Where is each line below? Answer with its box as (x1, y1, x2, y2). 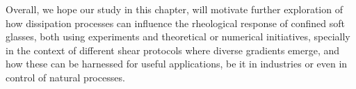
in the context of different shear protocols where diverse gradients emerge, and (6, 42, 340, 57)
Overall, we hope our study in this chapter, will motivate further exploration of (6, 2, 343, 16)
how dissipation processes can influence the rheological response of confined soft (6, 15, 345, 30)
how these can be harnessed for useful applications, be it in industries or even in (6, 56, 348, 71)
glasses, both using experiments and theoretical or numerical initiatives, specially (6, 29, 350, 44)
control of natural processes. (6, 70, 125, 84)
